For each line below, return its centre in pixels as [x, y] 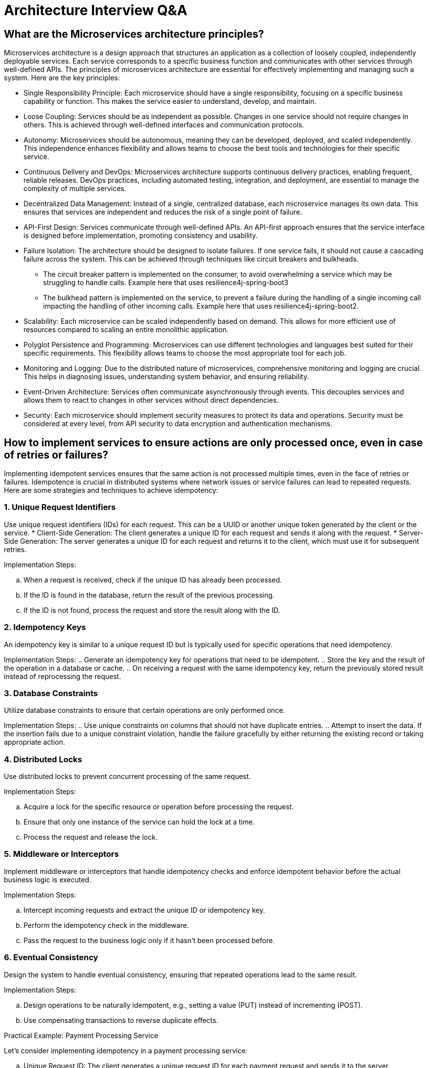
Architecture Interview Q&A [96, 10]
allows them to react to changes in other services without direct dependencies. [151, 400]
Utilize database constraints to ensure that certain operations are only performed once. [144, 710]
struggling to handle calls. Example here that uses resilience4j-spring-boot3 [166, 283]
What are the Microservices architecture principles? [134, 34]
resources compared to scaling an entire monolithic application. [126, 330]
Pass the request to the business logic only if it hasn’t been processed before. [149, 940]
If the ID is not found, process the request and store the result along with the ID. [152, 610]
